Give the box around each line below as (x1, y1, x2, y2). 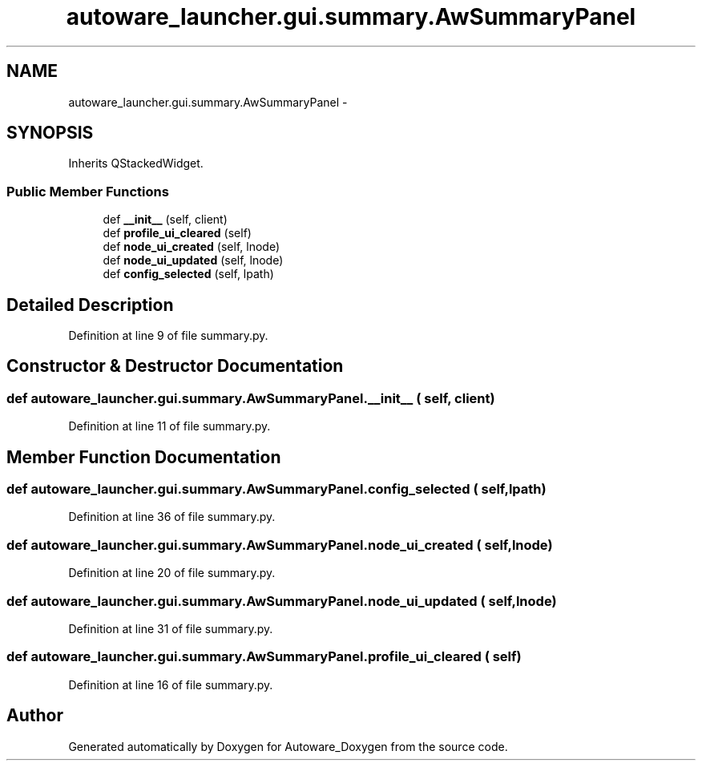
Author (6, 705, 63, 726)
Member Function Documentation (6, 446, 281, 467)
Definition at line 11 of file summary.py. (68, 419, 271, 434)
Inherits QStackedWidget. (68, 156, 204, 171)
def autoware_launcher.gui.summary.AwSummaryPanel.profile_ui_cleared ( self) (6, 648, 522, 665)
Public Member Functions (6, 183, 169, 200)
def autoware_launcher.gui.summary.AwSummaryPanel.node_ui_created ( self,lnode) (6, 536, 553, 553)
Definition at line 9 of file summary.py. (68, 329, 268, 343)
